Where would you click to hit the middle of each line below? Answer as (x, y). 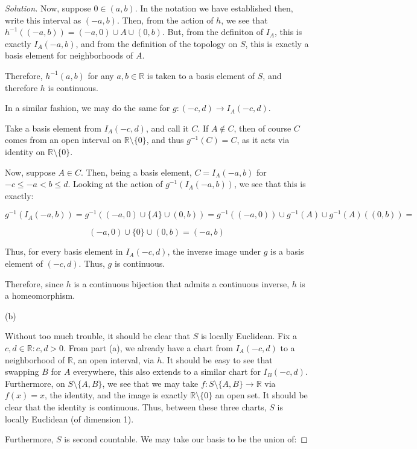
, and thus (165, 140)
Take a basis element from (53, 128)
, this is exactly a (277, 43)
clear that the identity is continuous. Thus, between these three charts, (136, 406)
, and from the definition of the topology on (157, 43)
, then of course (263, 128)
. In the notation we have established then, (214, 8)
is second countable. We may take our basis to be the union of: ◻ (186, 439)
